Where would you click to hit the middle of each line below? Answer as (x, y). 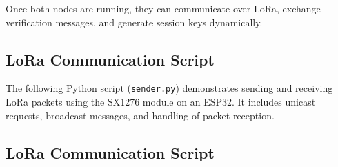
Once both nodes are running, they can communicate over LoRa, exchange (163, 8)
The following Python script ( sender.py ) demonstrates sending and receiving (169, 88)
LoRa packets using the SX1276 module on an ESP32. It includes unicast (161, 102)
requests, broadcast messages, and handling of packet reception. (140, 115)
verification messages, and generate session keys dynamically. (134, 22)
